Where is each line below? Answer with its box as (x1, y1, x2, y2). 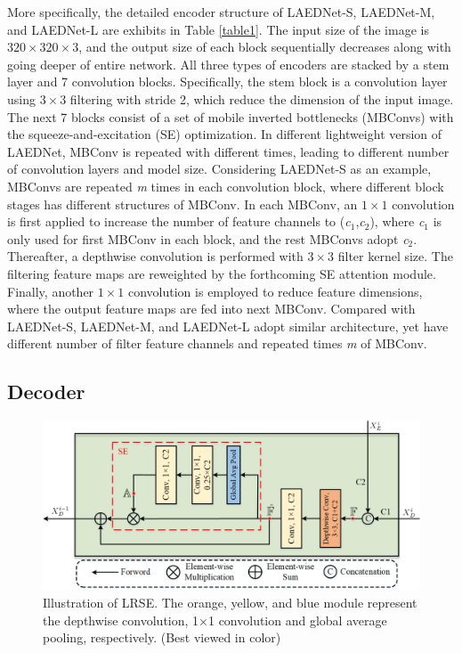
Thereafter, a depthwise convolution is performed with (7, 247, 304, 265)
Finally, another (7, 282, 94, 300)
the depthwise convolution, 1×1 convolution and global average (43, 610, 387, 629)
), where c (369, 212, 425, 231)
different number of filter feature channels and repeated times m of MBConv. (7, 334, 427, 353)
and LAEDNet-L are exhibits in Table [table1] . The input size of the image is (7, 20, 429, 38)
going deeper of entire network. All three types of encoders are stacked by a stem (7, 54, 450, 73)
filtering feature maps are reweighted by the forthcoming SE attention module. (7, 264, 436, 282)
